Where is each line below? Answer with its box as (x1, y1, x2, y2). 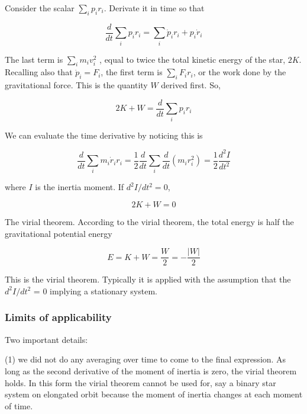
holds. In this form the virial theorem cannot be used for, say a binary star (5, 376, 276, 389)
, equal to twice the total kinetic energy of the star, (99, 53, 286, 65)
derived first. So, (161, 79, 221, 91)
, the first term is (101, 66, 163, 78)
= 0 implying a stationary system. (33, 284, 157, 297)
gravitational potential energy (5, 227, 112, 239)
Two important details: (5, 333, 88, 345)
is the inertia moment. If (35, 181, 124, 193)
